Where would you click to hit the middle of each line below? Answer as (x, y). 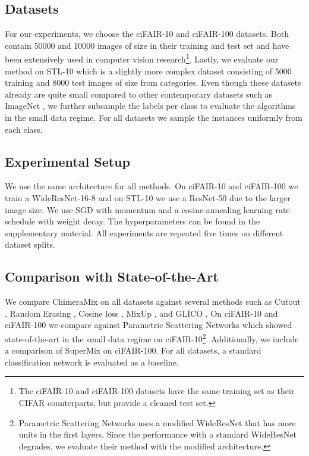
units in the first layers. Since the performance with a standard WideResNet (157, 434)
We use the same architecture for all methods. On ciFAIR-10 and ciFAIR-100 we (152, 186)
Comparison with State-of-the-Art (112, 277)
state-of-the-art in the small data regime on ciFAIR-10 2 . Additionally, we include (152, 338)
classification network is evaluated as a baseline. (92, 362)
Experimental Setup (67, 161)
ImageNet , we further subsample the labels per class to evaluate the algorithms (150, 106)
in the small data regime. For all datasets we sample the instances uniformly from (154, 118)
